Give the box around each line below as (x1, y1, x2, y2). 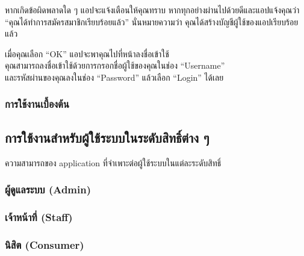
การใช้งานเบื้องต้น (5, 96, 69, 111)
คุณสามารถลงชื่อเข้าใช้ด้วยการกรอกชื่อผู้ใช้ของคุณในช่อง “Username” (5, 59, 225, 72)
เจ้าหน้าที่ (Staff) (5, 209, 73, 224)
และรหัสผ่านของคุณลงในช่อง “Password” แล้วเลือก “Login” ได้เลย (5, 70, 224, 83)
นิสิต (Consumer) (5, 237, 84, 252)
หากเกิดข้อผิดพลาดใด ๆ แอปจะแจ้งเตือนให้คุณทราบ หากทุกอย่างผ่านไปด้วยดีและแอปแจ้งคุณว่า (5, 4, 300, 16)
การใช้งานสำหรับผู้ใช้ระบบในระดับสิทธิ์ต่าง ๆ (5, 128, 209, 146)
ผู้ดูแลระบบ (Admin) (5, 182, 91, 197)
